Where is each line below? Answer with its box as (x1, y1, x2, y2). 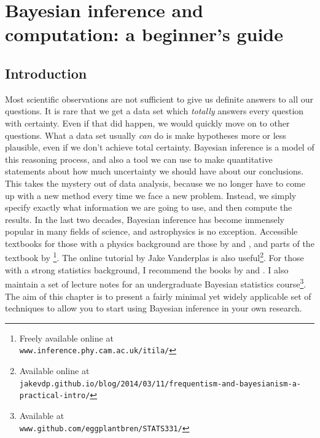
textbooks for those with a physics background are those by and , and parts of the (5, 237, 314, 249)
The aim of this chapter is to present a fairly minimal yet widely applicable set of (5, 289, 311, 302)
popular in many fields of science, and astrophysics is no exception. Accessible (5, 225, 298, 238)
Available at (19, 409, 64, 421)
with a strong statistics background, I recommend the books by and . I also (5, 263, 289, 276)
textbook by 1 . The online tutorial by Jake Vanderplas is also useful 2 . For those (5, 249, 304, 264)
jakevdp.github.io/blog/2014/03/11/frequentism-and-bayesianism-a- (19, 379, 301, 388)
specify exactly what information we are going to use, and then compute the (5, 201, 292, 214)
